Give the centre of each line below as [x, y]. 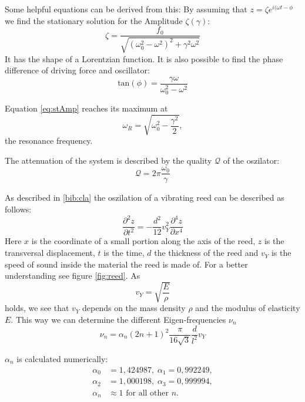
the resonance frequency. [49, 141]
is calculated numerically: [62, 359]
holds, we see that [37, 308]
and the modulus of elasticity [248, 308]
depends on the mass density [134, 308]
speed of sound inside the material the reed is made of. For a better [126, 264]
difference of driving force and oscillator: [77, 70]
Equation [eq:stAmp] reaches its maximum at [86, 108]
